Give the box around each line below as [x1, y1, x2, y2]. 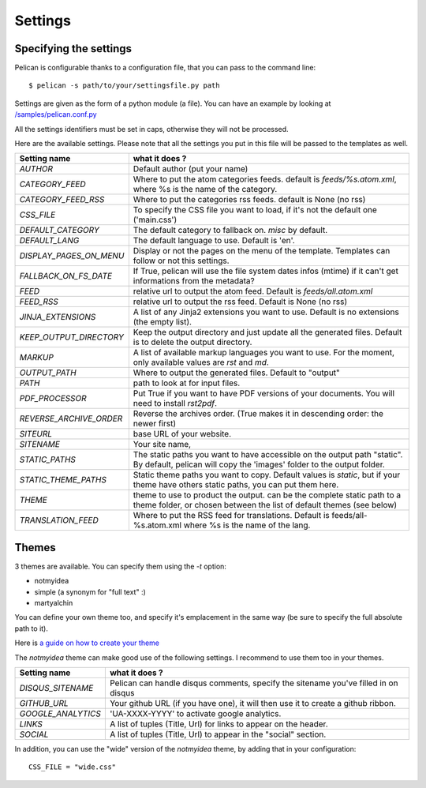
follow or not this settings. [133, 255, 230, 266]
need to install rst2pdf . [133, 398, 217, 409]
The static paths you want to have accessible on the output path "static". [133, 449, 403, 460]
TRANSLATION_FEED [19, 515, 99, 526]
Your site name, [133, 439, 192, 450]
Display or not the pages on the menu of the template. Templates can [133, 246, 390, 257]
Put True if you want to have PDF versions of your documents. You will [133, 388, 394, 399]
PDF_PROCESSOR [19, 393, 87, 404]
